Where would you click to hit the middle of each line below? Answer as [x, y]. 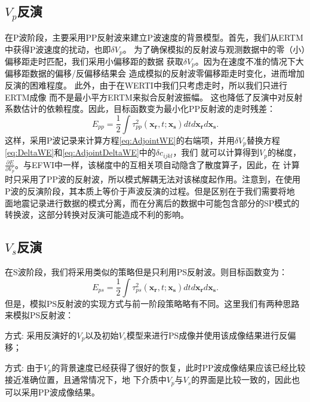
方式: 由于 [24, 367]
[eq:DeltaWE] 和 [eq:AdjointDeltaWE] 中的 [80, 152]
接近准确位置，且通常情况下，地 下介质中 [86, 380]
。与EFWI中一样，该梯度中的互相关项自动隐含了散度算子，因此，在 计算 [157, 164]
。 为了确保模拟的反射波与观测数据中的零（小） [214, 49]
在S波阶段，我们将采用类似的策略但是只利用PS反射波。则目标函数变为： [146, 272]
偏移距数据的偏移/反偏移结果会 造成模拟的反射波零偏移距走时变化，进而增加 [155, 73]
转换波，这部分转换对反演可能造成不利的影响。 [97, 214]
